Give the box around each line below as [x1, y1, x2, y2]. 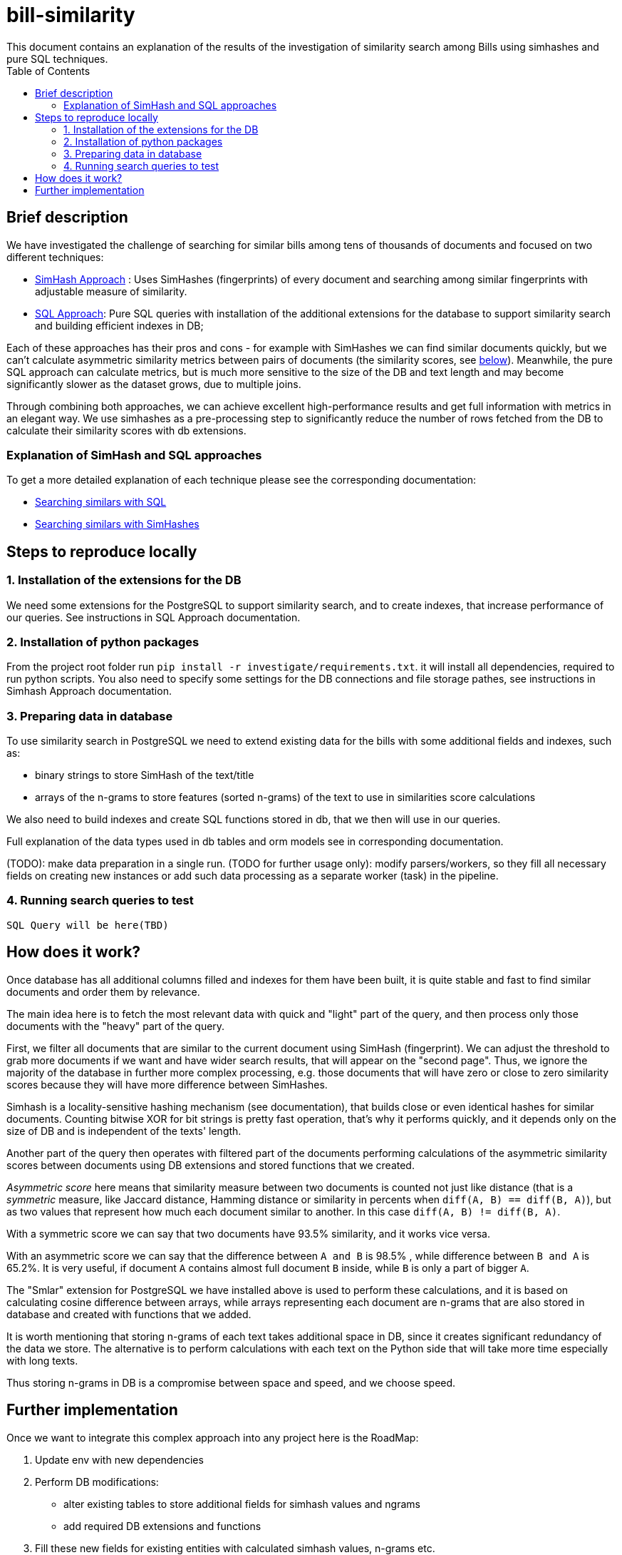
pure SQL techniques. [6, 52, 108, 65]
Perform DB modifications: [35, 1475, 159, 1488]
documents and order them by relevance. [6, 985, 200, 998]
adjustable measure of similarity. [35, 285, 187, 297]
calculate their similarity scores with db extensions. [6, 424, 247, 437]
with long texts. [6, 1354, 78, 1367]
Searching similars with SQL [35, 496, 167, 509]
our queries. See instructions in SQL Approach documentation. [6, 611, 301, 623]
